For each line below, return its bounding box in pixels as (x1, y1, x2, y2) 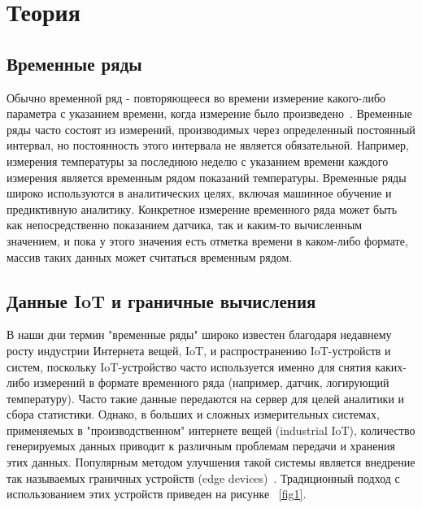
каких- (375, 358, 407, 375)
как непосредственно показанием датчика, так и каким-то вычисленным (7, 216, 363, 233)
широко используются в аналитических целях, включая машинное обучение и (7, 185, 392, 202)
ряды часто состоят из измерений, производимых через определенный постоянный (7, 120, 415, 137)
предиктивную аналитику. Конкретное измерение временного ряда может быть (7, 200, 398, 217)
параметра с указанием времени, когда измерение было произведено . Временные (7, 105, 412, 122)
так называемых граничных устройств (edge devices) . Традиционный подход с (7, 469, 400, 486)
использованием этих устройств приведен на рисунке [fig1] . (7, 485, 307, 502)
